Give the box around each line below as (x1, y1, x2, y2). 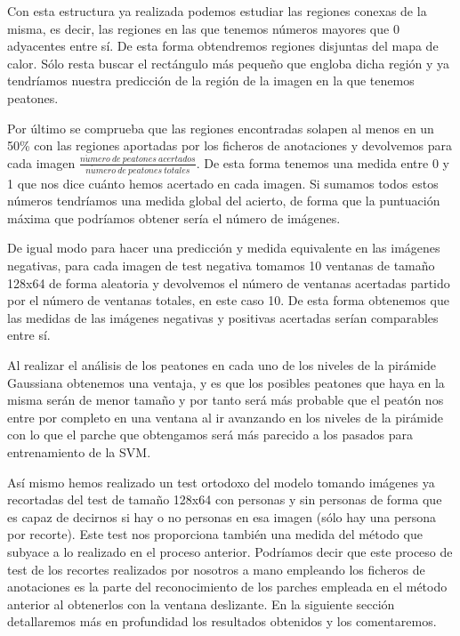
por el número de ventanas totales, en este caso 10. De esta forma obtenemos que (7, 291, 449, 310)
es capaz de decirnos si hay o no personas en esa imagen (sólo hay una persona (7, 507, 437, 526)
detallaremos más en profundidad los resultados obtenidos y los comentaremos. (7, 612, 437, 631)
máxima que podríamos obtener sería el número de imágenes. (7, 208, 341, 227)
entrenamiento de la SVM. (7, 442, 151, 461)
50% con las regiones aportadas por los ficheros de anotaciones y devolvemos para (7, 136, 453, 155)
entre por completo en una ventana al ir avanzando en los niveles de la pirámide (7, 407, 443, 426)
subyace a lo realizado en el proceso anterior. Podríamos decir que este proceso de (7, 542, 453, 560)
